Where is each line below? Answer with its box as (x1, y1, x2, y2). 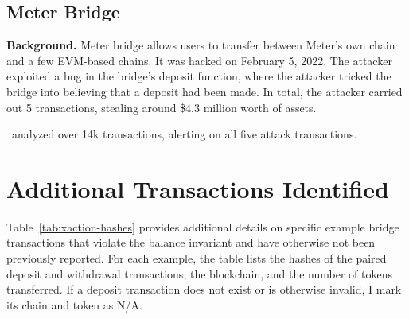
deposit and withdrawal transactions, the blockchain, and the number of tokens (6, 265, 393, 282)
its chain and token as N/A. (6, 296, 142, 313)
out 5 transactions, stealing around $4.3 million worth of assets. (6, 99, 317, 115)
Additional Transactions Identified (6, 172, 389, 204)
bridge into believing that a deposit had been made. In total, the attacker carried (6, 83, 403, 99)
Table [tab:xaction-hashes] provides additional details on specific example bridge (6, 218, 399, 235)
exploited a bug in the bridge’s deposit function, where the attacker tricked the (6, 68, 391, 84)
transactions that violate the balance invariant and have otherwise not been (6, 234, 376, 251)
